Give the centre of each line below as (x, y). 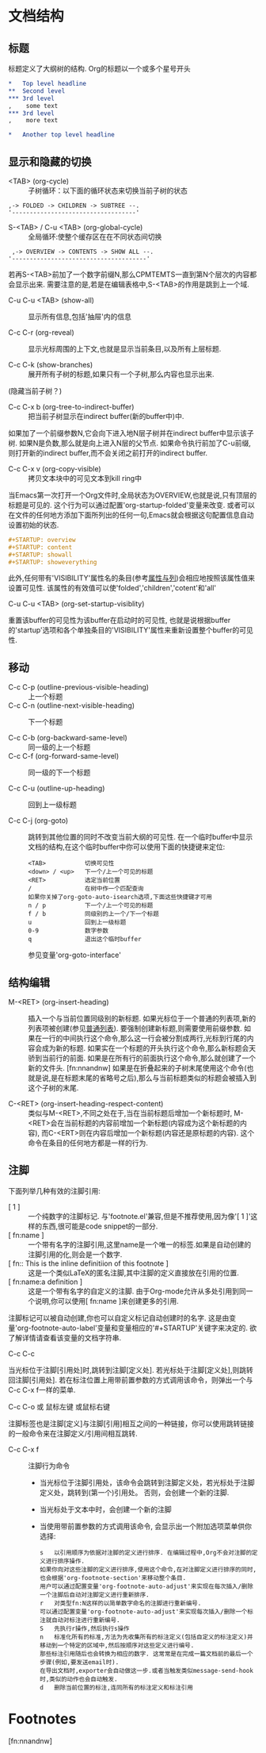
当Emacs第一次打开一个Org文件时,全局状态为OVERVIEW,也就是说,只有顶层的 (133, 495)
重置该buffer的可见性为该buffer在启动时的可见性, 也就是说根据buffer (120, 621)
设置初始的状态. (34, 525)
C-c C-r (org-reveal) (42, 332)
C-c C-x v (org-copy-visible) (55, 468)
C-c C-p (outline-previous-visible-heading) (78, 687)
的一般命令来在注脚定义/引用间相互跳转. (73, 1433)
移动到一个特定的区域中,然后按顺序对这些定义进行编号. (117, 1645)
